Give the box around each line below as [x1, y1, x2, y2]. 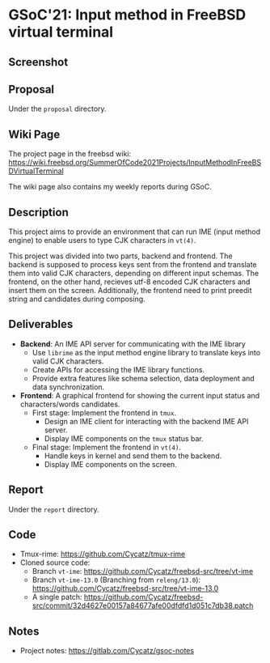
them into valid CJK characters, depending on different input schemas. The [8, 269, 259, 278]
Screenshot [8, 55, 69, 69]
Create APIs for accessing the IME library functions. [32, 364, 205, 374]
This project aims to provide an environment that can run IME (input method [8, 227, 261, 236]
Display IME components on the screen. [44, 459, 178, 469]
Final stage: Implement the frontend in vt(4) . [32, 442, 182, 452]
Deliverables [8, 317, 74, 331]
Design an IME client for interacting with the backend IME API [44, 416, 249, 426]
